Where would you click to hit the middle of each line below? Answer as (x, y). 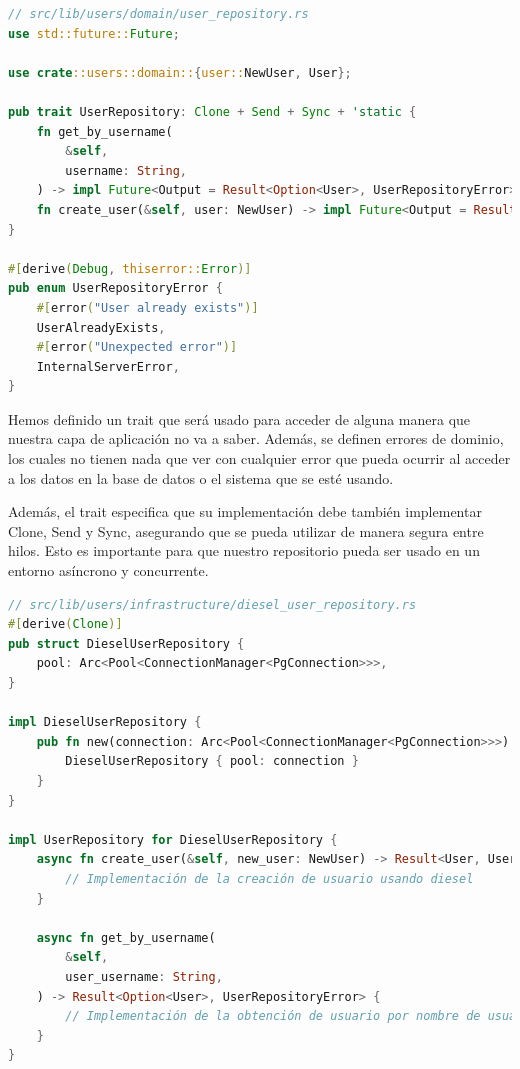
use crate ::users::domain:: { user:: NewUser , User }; (180, 72)
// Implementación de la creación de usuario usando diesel (269, 878)
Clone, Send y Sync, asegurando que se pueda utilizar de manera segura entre (246, 530)
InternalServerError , (108, 366)
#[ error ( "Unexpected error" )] (137, 347)
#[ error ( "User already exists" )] (147, 307)
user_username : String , (144, 976)
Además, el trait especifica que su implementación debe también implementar (245, 511)
